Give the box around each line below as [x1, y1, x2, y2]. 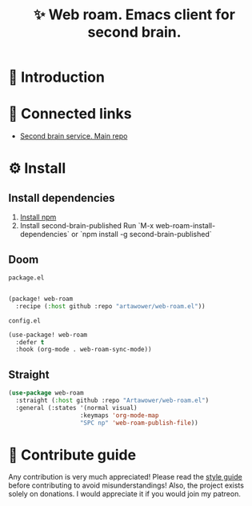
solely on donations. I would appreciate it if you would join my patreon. [8, 489, 242, 499]
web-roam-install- [155, 221, 216, 231]
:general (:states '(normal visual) [15, 404, 138, 412]
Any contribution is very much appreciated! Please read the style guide [8, 472, 242, 482]
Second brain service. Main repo [19, 131, 128, 141]
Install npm [19, 212, 57, 222]
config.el [8, 316, 42, 325]
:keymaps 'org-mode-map [79, 411, 159, 420]
